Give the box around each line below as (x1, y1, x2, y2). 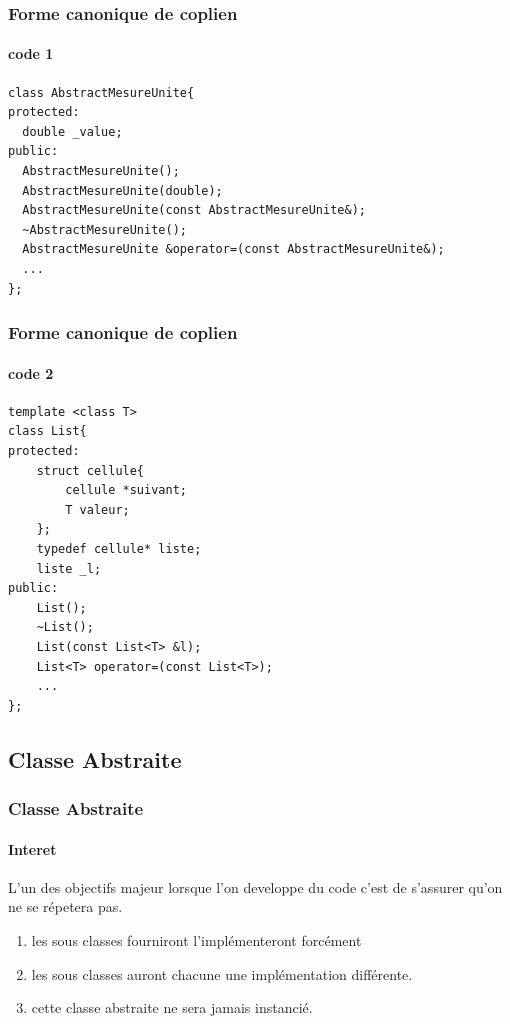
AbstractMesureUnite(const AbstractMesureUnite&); (22, 203, 366, 218)
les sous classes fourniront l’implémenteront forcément (31, 929, 362, 950)
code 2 (8, 362, 54, 383)
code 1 (8, 43, 54, 64)
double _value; (22, 124, 123, 139)
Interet (8, 838, 57, 859)
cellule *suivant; (65, 483, 187, 498)
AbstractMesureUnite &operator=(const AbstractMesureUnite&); (22, 242, 445, 257)
